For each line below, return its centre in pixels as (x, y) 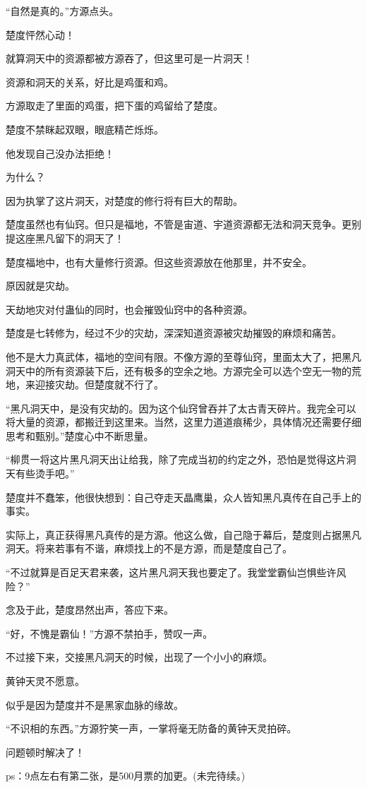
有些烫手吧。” (45, 473)
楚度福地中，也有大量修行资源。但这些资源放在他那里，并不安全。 (159, 262)
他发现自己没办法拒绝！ (60, 153)
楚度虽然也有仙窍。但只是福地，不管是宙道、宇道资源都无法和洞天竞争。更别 (183, 224)
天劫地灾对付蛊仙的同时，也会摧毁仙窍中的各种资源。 (129, 309)
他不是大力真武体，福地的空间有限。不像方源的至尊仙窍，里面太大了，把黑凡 (183, 356)
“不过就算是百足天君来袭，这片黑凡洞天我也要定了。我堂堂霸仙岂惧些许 (171, 572)
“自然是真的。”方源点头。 (62, 11)
